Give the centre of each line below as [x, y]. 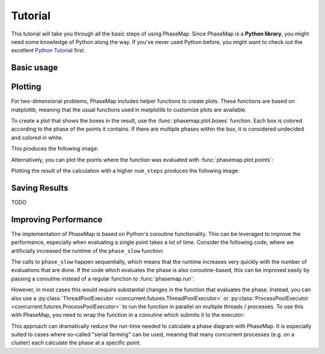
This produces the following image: [55, 149]
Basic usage [35, 68]
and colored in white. [37, 137]
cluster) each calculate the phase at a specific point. [76, 343]
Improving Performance [57, 219]
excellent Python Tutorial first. [48, 51]
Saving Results [40, 188]
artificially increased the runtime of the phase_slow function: [87, 250]
